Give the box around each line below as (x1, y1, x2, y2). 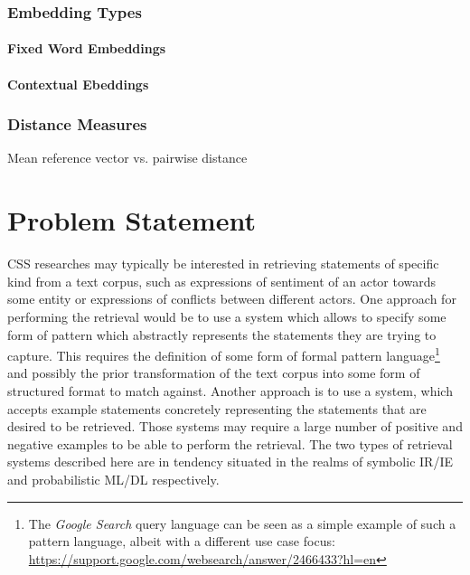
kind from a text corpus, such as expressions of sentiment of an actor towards (7, 271, 437, 290)
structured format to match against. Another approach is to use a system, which (7, 381, 453, 400)
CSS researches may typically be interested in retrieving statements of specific (7, 254, 439, 273)
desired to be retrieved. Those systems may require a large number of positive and (7, 417, 463, 436)
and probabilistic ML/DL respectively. (7, 469, 220, 488)
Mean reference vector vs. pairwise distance (7, 148, 248, 167)
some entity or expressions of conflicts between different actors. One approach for (7, 289, 456, 308)
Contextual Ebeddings (7, 74, 149, 93)
